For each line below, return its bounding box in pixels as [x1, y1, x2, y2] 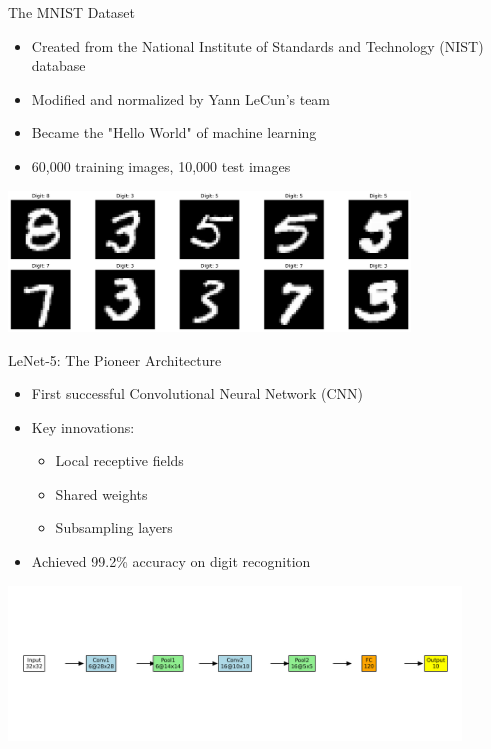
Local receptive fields [55, 450, 184, 471]
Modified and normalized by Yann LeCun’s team [31, 88, 331, 109]
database [31, 55, 86, 76]
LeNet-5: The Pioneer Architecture [8, 349, 222, 370]
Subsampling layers [55, 517, 173, 538]
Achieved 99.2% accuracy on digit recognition [31, 551, 311, 572]
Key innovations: [31, 416, 135, 437]
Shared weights [55, 483, 148, 504]
